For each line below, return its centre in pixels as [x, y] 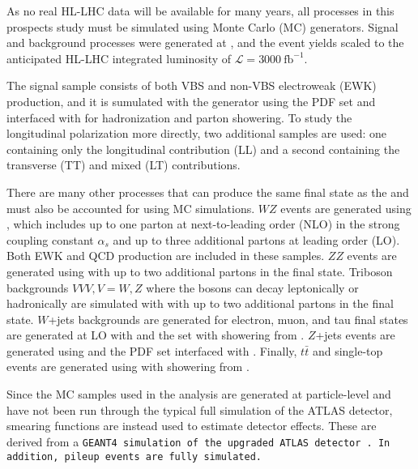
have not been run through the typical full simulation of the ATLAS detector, [200, 409]
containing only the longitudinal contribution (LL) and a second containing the [203, 149]
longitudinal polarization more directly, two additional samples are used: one [197, 133]
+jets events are [355, 335]
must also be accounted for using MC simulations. [131, 208]
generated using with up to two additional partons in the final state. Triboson [200, 271]
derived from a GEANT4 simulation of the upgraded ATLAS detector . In [198, 441]
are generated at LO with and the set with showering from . [156, 335]
